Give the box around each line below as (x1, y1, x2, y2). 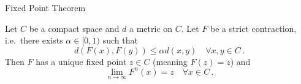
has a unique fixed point (36, 55, 127, 67)
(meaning (153, 55, 188, 67)
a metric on (129, 21, 173, 34)
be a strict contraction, (210, 21, 297, 34)
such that (102, 34, 138, 47)
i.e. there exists (5, 34, 63, 47)
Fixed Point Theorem (5, 1, 86, 13)
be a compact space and (29, 21, 120, 34)
